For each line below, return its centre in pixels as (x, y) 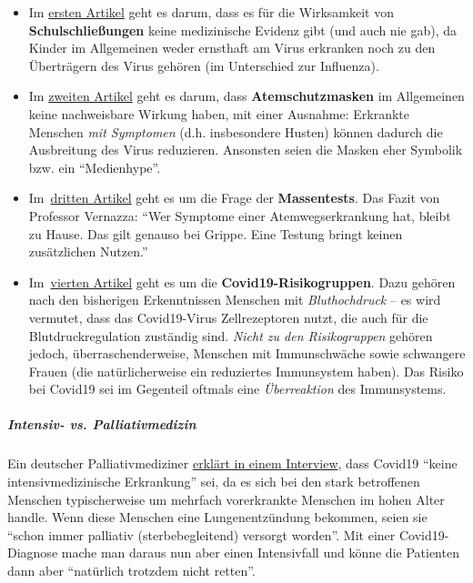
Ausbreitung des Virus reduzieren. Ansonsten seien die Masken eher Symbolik (246, 150)
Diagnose (33, 553)
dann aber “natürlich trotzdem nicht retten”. (131, 570)
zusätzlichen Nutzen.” (88, 251)
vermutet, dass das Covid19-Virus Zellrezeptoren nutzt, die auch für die (228, 317)
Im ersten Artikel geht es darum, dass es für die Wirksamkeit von (211, 12)
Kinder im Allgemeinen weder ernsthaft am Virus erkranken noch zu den (232, 48)
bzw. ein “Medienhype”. (95, 167)
